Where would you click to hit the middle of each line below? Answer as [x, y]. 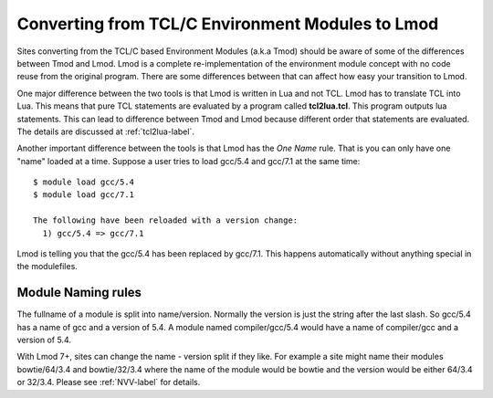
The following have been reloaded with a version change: [166, 220]
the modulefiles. [47, 267]
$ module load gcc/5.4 [84, 182]
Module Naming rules [79, 293]
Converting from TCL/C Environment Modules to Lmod [228, 24]
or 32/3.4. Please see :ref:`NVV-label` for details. [109, 382]
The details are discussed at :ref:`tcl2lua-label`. [106, 131]
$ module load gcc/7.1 [84, 195]
